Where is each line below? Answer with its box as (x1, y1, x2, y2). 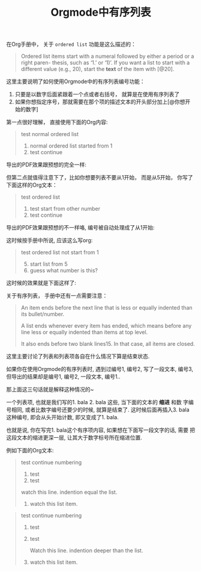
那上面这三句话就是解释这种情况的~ (6, 386, 94, 393)
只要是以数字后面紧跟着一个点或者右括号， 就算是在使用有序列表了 (14, 91, 180, 98)
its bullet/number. (20, 311, 65, 318)
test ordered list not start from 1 (20, 249, 99, 256)
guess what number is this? (29, 267, 98, 274)
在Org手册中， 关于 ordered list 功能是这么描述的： (6, 40, 137, 48)
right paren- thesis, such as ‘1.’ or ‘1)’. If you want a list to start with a (20, 59, 190, 66)
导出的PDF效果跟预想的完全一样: (6, 161, 87, 169)
